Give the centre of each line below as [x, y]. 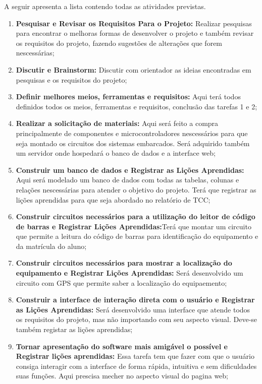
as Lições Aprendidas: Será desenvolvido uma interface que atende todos [133, 309]
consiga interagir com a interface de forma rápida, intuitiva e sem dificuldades [136, 366]
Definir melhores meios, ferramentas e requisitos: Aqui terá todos [128, 97]
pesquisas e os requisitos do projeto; [71, 79]
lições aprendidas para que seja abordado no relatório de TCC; [113, 199]
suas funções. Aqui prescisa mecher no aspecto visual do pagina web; [122, 376]
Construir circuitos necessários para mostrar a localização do [124, 263]
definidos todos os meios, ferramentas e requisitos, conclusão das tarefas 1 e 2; [137, 106]
